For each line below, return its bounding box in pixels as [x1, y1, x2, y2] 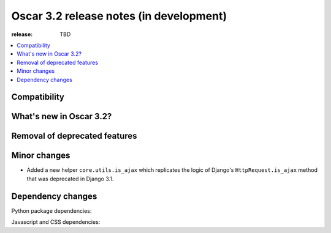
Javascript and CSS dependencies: [11, 218, 101, 226]
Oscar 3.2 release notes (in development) [11, 9, 227, 23]
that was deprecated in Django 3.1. [26, 175, 114, 182]
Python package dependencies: [11, 207, 92, 214]
